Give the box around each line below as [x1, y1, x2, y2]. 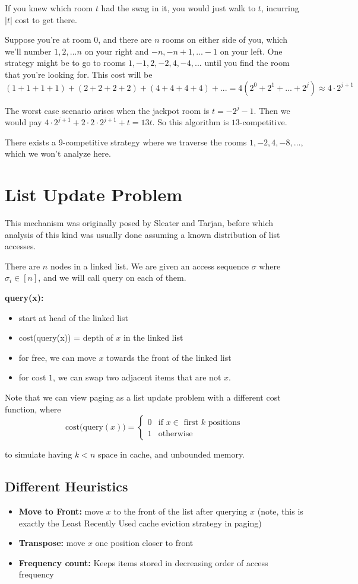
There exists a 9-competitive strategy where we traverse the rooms [5, 135, 247, 148]
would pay [5, 116, 42, 128]
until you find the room [204, 56, 290, 69]
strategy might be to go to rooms [5, 56, 126, 69]
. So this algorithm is [152, 116, 229, 128]
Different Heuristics [5, 477, 128, 496]
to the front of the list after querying [113, 504, 248, 517]
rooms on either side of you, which [162, 33, 287, 46]
